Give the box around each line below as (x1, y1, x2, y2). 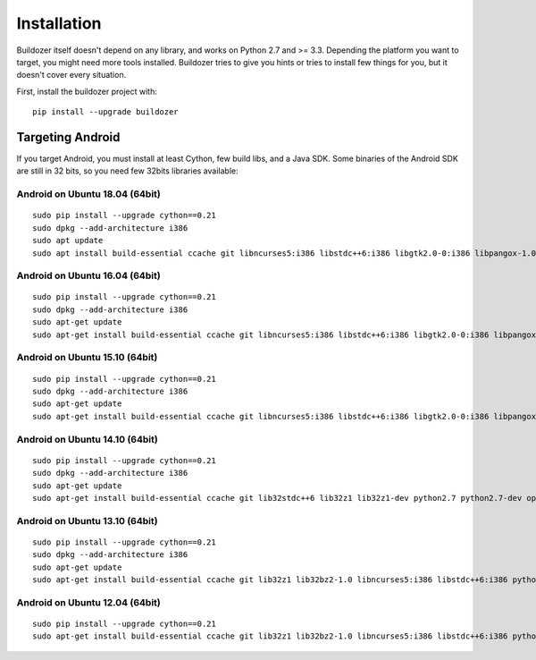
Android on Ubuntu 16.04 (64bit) (16, 269, 161, 282)
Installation (16, 13, 102, 33)
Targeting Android (16, 130, 121, 145)
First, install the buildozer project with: (16, 86, 158, 97)
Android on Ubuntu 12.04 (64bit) (16, 596, 161, 608)
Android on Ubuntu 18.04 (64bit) (16, 188, 161, 200)
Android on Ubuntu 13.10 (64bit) (16, 514, 158, 527)
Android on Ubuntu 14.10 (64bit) (16, 433, 158, 445)
